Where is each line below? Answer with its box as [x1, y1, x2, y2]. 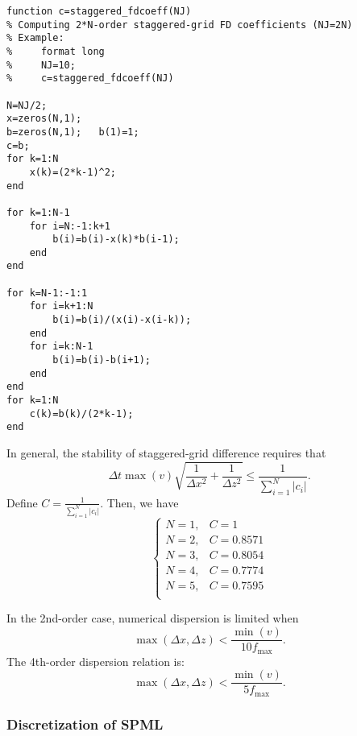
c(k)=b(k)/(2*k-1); [29, 407, 134, 420]
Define [6, 494, 38, 511]
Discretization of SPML [6, 713, 164, 734]
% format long [6, 45, 105, 57]
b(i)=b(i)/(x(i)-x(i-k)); [52, 314, 192, 326]
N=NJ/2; [6, 99, 48, 111]
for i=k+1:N [29, 300, 93, 312]
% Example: [6, 32, 64, 44]
